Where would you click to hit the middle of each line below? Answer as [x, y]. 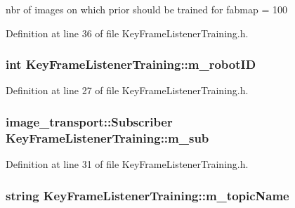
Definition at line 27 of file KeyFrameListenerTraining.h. [127, 90]
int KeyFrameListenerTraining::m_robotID [131, 64]
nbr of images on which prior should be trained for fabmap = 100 [146, 9]
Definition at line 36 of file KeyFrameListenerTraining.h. [127, 33]
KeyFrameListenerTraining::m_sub [107, 137]
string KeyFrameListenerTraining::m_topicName [147, 195]
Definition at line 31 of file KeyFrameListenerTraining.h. [127, 164]
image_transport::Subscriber [89, 121]
